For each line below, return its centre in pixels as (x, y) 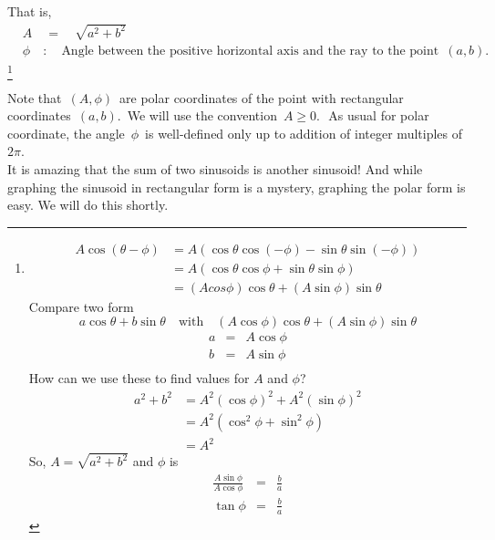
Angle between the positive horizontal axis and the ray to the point (250, 52)
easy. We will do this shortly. (88, 205)
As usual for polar (379, 115)
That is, (30, 11)
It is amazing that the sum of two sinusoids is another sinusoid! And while (215, 168)
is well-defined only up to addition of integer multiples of (304, 133)
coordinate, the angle (66, 133)
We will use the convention (202, 115)
